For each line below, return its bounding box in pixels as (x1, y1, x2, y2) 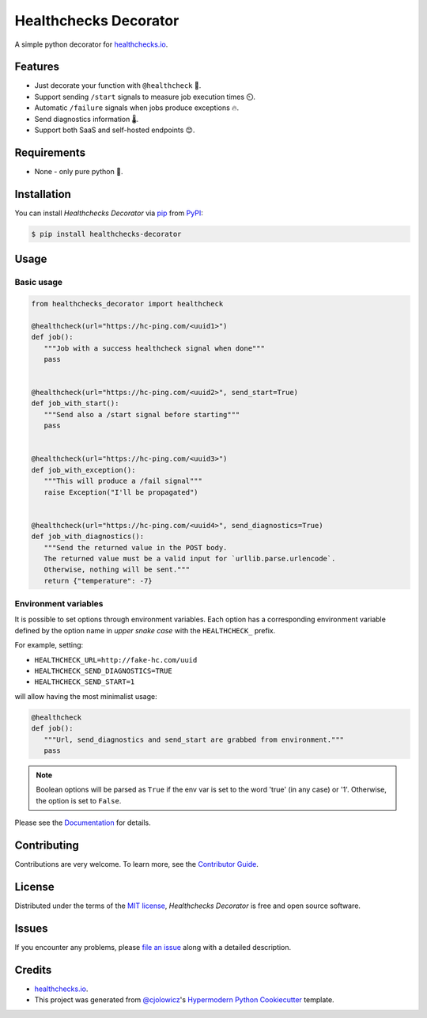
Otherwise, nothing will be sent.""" (43, 565, 190, 574)
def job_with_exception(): (31, 465, 136, 474)
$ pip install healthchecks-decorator (31, 230, 182, 238)
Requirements (14, 146, 86, 159)
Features (14, 60, 59, 74)
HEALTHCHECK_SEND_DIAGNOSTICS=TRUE (34, 667, 173, 676)
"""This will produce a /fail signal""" (43, 477, 203, 486)
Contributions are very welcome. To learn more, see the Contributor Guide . (14, 860, 259, 869)
